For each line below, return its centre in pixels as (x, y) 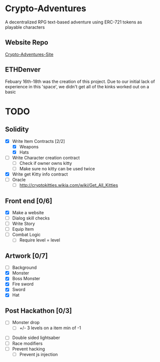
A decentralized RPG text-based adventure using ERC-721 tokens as (74, 22)
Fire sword (23, 284)
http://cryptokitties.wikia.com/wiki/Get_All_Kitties (69, 185)
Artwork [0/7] (26, 256)
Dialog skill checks (31, 218)
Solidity (17, 130)
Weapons (29, 146)
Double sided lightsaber (36, 338)
